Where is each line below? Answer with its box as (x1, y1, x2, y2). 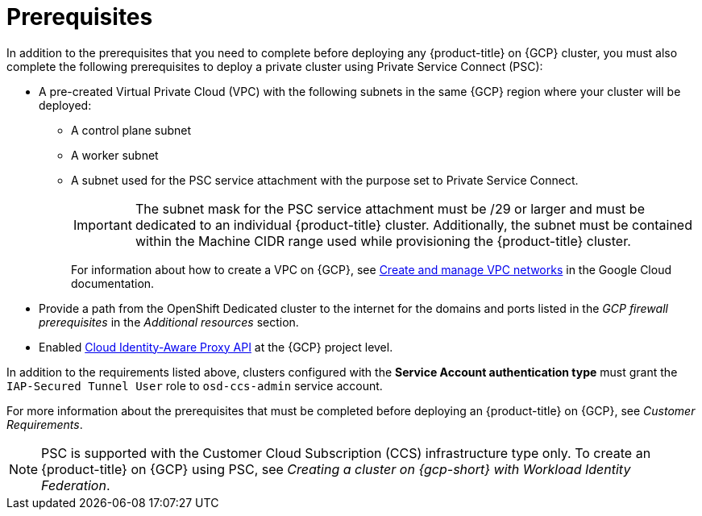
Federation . (41, 476, 110, 493)
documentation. (71, 276, 155, 290)
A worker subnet (71, 148, 159, 162)
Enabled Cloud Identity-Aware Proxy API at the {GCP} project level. (39, 339, 393, 354)
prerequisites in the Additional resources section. (39, 314, 299, 329)
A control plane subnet (71, 123, 192, 137)
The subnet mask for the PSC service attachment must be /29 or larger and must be (135, 200, 645, 217)
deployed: (39, 98, 92, 112)
